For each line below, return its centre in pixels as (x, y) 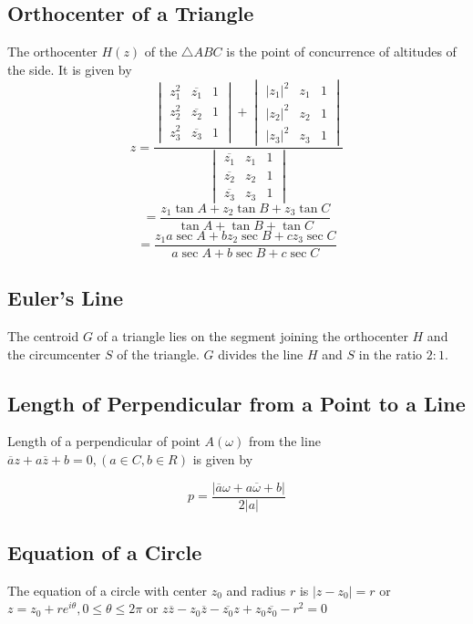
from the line (284, 441)
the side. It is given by (70, 69)
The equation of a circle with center (108, 590)
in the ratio (391, 354)
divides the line (261, 354)
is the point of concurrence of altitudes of (341, 52)
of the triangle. (158, 354)
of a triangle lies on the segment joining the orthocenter (252, 335)
